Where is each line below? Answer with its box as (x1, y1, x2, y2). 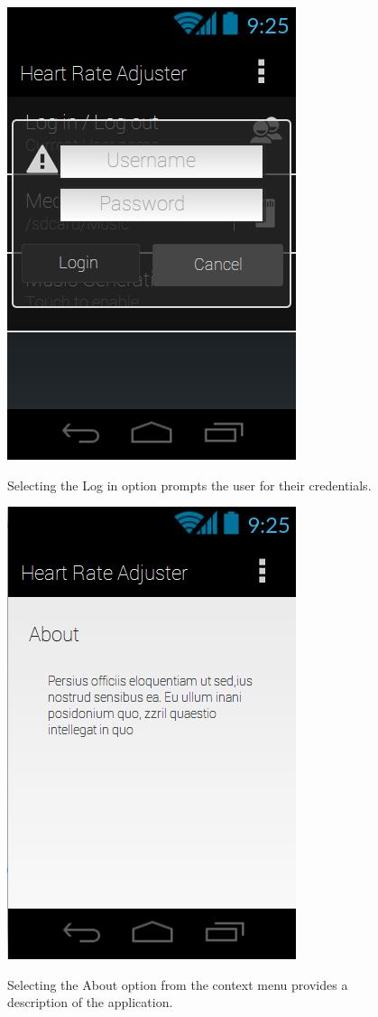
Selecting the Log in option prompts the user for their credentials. (7, 475, 372, 494)
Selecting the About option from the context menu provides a (7, 975, 348, 994)
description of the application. (7, 993, 173, 1012)
